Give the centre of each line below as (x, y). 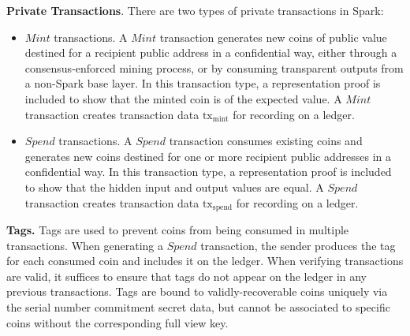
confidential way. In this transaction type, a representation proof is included (208, 172)
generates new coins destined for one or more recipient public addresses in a (208, 156)
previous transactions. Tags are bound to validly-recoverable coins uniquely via (197, 291)
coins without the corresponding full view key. (117, 322)
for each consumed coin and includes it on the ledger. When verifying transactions (205, 261)
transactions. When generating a (85, 245)
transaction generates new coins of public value (273, 37)
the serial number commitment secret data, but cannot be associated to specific (198, 306)
